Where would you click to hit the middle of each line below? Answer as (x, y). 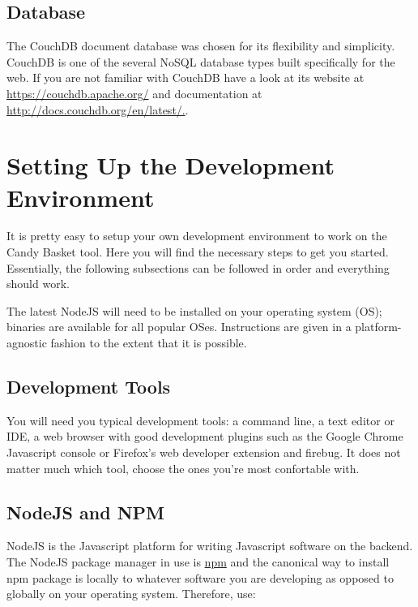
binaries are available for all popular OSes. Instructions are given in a (179, 327)
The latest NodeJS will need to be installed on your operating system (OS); (194, 310)
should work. (38, 284)
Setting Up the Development (171, 165)
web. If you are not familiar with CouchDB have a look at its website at (186, 77)
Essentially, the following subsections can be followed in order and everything (198, 267)
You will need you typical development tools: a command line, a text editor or (200, 420)
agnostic (27, 343)
